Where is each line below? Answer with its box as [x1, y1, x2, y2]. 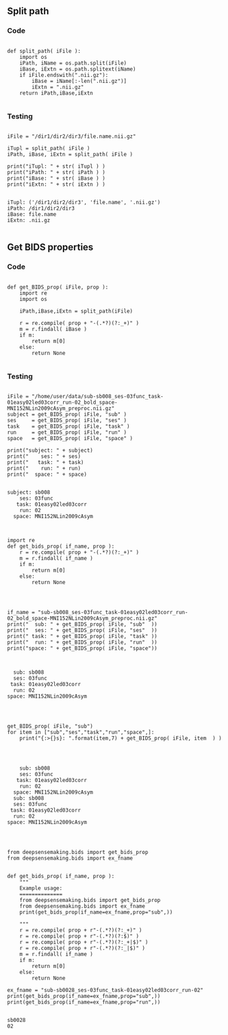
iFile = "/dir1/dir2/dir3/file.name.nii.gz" [7, 133, 136, 140]
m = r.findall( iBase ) [19, 326, 88, 332]
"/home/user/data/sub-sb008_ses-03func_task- [31, 393, 164, 400]
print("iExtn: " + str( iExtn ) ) [7, 181, 106, 188]
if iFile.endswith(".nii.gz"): [19, 71, 109, 78]
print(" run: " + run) [7, 465, 81, 472]
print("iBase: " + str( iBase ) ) [7, 175, 106, 182]
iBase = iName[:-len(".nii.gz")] [31, 77, 127, 84]
